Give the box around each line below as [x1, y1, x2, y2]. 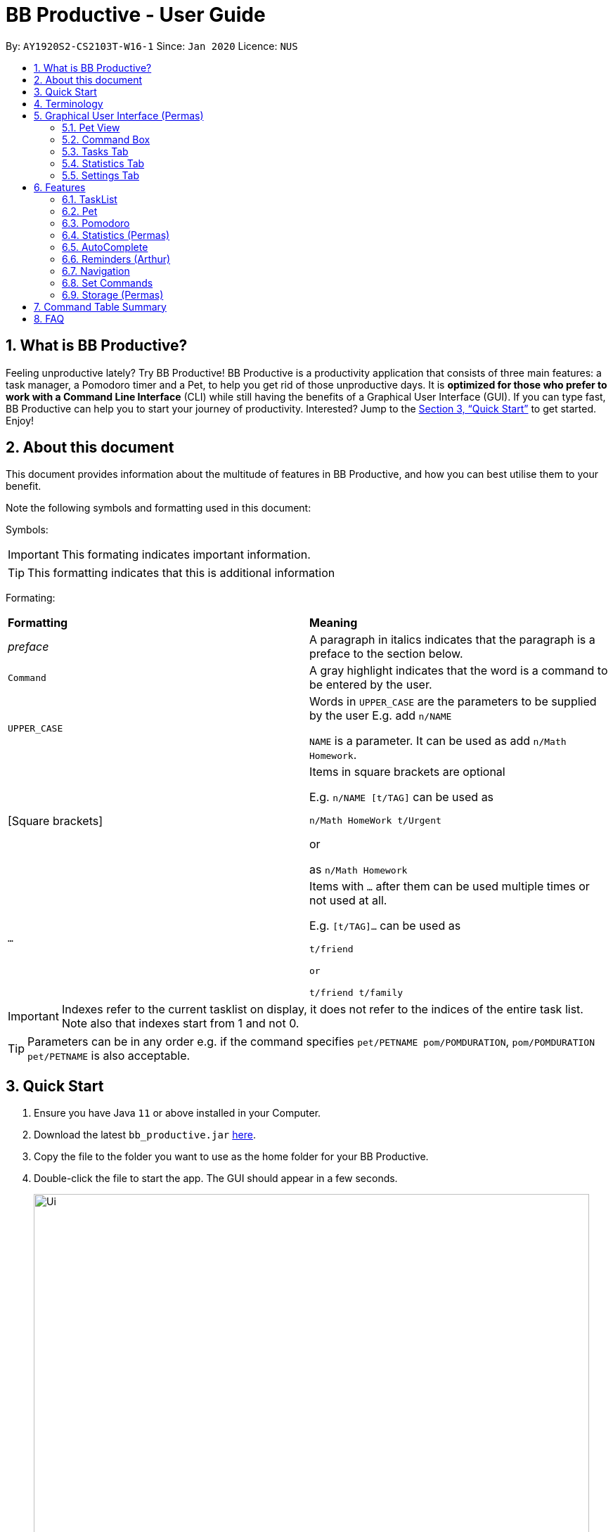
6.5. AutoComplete [62, 240, 148, 253]
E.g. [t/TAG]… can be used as [309, 918, 461, 933]
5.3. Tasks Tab [62, 145, 129, 157]
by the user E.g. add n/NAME [309, 708, 452, 723]
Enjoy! [6, 414, 34, 427]
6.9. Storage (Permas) [62, 288, 164, 301]
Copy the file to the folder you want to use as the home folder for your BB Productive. [34, 1150, 429, 1163]
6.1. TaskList [62, 193, 117, 205]
